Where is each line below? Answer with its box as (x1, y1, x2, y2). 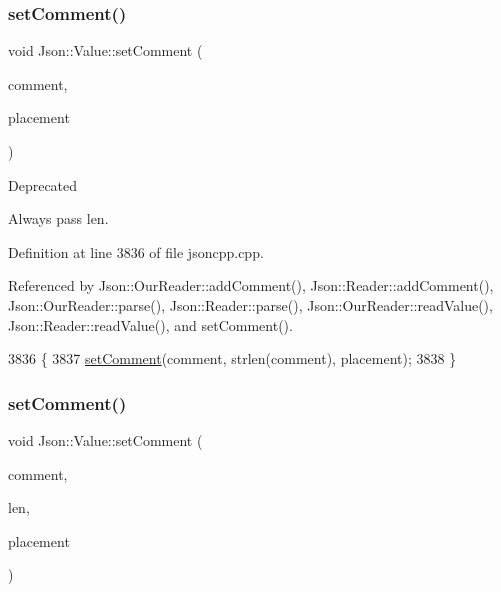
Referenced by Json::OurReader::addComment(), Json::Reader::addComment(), (8, 275, 494, 296)
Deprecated (8, 174, 78, 195)
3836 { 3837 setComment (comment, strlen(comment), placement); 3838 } (8, 348, 457, 369)
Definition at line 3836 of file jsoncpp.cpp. (8, 241, 264, 262)
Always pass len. (8, 208, 109, 229)
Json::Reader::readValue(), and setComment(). (8, 314, 293, 335)
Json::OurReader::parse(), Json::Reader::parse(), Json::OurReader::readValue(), (8, 294, 493, 315)
